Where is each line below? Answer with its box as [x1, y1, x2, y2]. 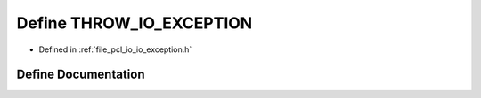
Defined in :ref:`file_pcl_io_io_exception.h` [38, 44, 192, 55]
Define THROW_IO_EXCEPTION [16, 13, 253, 33]
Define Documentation [16, 67, 145, 82]
